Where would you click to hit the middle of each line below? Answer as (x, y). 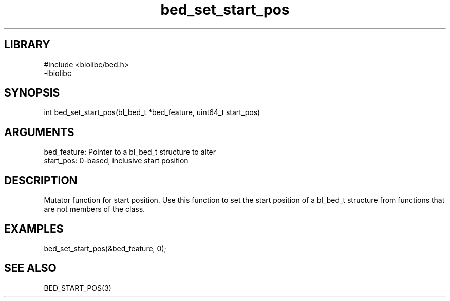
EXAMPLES (34, 229)
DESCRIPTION (41, 180)
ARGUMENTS (39, 132)
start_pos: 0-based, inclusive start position (116, 161)
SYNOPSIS (32, 93)
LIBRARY (27, 45)
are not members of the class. (95, 209)
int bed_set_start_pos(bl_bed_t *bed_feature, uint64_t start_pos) (152, 112)
